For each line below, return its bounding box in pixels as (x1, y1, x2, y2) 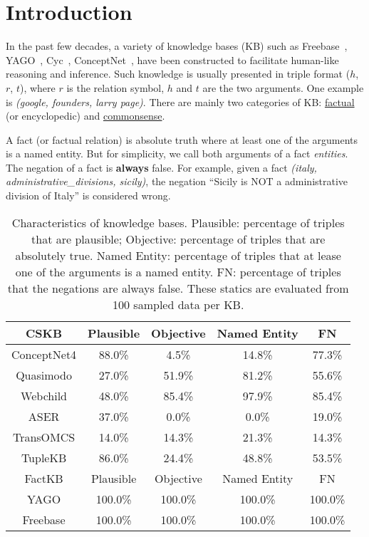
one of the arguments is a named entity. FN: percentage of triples (15, 263, 341, 280)
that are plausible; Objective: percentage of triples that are (31, 230, 326, 247)
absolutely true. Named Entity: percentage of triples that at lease (15, 246, 341, 264)
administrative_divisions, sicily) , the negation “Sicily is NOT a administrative (6, 174, 348, 189)
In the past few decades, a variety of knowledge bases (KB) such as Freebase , (6, 38, 348, 53)
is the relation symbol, (66, 80, 165, 95)
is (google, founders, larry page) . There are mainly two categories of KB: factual (6, 94, 355, 109)
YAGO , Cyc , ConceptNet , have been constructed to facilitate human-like (6, 52, 339, 67)
